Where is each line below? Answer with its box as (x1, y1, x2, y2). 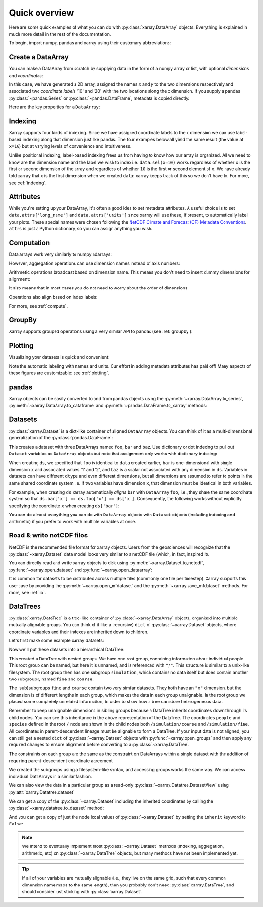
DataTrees (9, 602, 41, 610)
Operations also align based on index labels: (9, 294, 98, 300)
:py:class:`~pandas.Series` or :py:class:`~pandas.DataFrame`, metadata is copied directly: (9, 95, 190, 101)
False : (9, 821, 24, 827)
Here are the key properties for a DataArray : (9, 104, 100, 110)
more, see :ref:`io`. (9, 589, 46, 595)
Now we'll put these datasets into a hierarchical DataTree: (9, 647, 125, 653)
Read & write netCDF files (9, 531, 88, 539)
